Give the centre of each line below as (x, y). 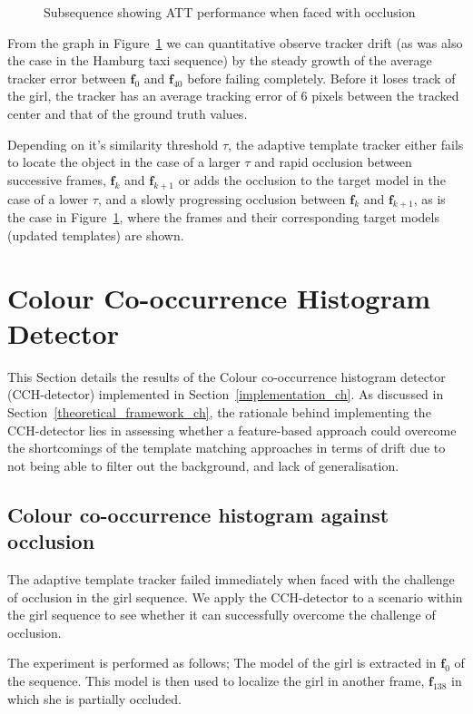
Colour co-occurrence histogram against (198, 514)
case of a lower (48, 198)
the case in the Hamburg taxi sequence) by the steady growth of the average (220, 60)
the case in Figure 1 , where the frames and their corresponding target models (223, 217)
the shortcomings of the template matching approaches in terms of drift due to (227, 448)
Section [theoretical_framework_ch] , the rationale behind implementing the (219, 412)
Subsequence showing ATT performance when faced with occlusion (230, 12)
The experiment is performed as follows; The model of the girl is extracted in (222, 663)
